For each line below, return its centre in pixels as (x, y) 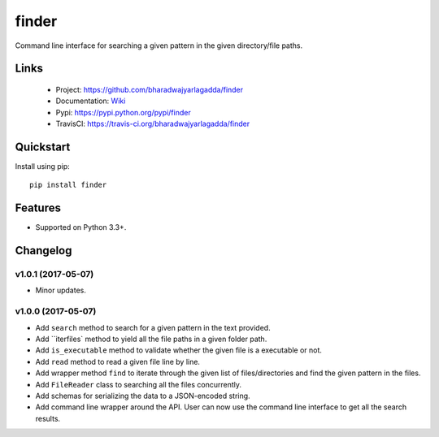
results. (48, 418)
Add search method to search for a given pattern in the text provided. (153, 327)
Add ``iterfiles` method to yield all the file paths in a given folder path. (151, 339)
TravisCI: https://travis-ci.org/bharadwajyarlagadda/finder (153, 124)
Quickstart (43, 147)
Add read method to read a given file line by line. (118, 361)
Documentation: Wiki (91, 101)
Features (38, 208)
